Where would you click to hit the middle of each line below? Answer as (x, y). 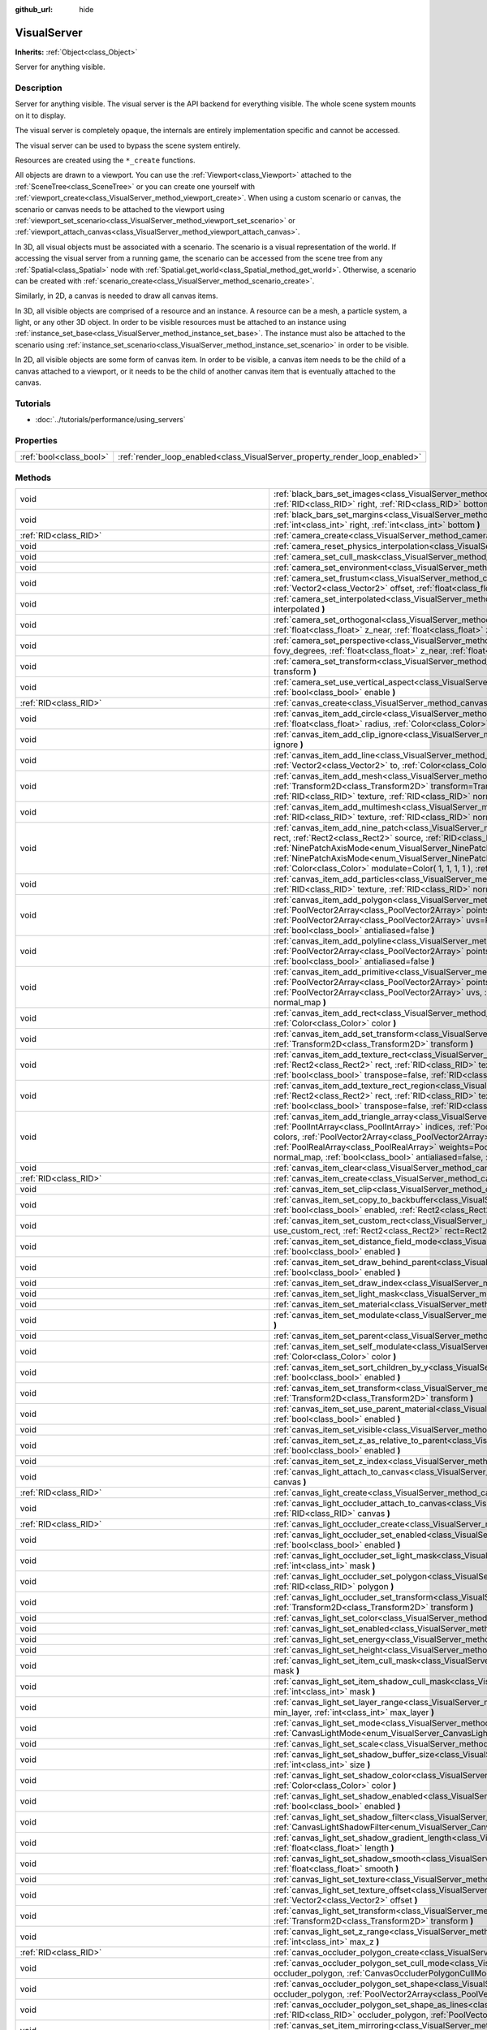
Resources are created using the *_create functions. (105, 160)
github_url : (34, 9)
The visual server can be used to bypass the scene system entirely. (128, 145)
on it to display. (41, 115)
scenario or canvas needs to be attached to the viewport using (120, 209)
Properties (37, 440)
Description (39, 88)
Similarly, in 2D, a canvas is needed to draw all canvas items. (116, 296)
